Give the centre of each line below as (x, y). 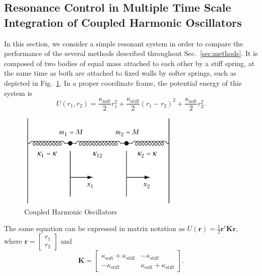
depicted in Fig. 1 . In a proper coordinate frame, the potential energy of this (123, 82)
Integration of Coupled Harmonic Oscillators (123, 22)
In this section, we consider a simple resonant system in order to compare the (124, 43)
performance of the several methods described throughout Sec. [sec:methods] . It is (131, 53)
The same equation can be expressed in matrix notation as (94, 228)
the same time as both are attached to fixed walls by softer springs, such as (120, 73)
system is (18, 93)
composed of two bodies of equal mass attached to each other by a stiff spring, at (129, 63)
